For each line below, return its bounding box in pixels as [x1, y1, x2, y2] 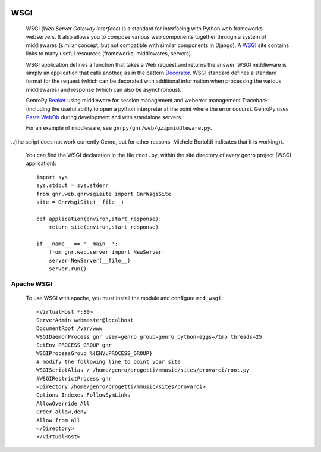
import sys [36, 173, 68, 180]
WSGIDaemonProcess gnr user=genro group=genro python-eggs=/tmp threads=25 [36, 333, 262, 340]
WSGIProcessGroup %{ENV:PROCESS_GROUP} [36, 350, 153, 357]
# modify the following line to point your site [36, 358, 181, 365]
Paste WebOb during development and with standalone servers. [26, 113, 182, 120]
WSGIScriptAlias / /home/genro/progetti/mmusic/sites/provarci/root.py [36, 367, 250, 373]
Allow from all [36, 417, 81, 423]
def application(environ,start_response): [36, 215, 162, 222]
